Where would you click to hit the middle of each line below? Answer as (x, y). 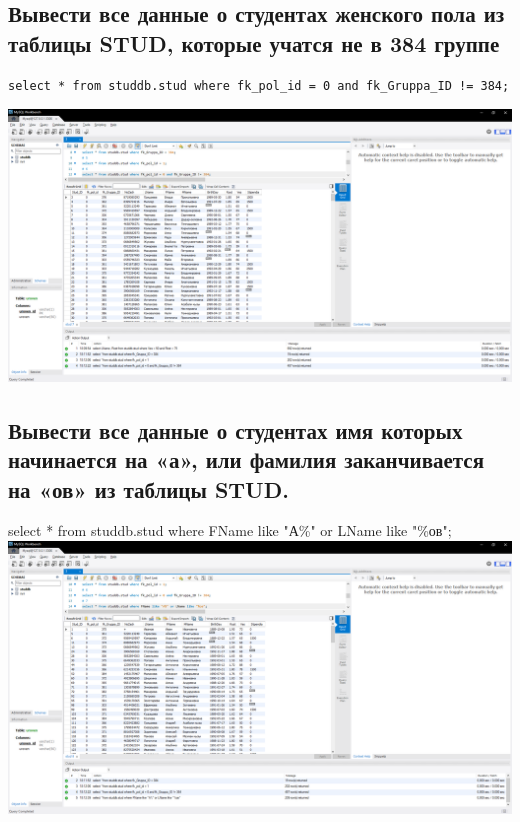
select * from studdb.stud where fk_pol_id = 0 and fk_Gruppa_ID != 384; (259, 85)
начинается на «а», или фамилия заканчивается (246, 459)
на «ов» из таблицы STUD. (148, 488)
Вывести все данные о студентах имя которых (235, 429)
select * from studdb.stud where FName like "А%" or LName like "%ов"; (230, 530)
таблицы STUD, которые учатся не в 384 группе (254, 42)
